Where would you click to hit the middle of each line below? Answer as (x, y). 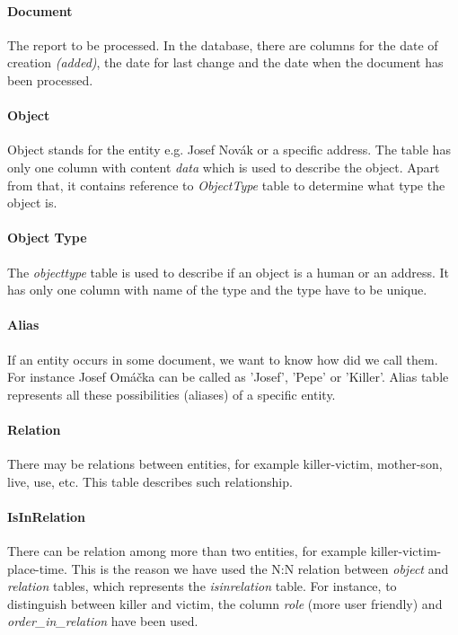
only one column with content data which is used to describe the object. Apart (224, 167)
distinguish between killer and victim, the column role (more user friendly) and (225, 603)
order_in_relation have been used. (103, 621)
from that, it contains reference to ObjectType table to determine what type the (226, 185)
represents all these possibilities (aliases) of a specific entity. (172, 394)
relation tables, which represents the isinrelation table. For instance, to (202, 586)
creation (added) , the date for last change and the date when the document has (225, 62)
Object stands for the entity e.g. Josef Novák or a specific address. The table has (229, 150)
